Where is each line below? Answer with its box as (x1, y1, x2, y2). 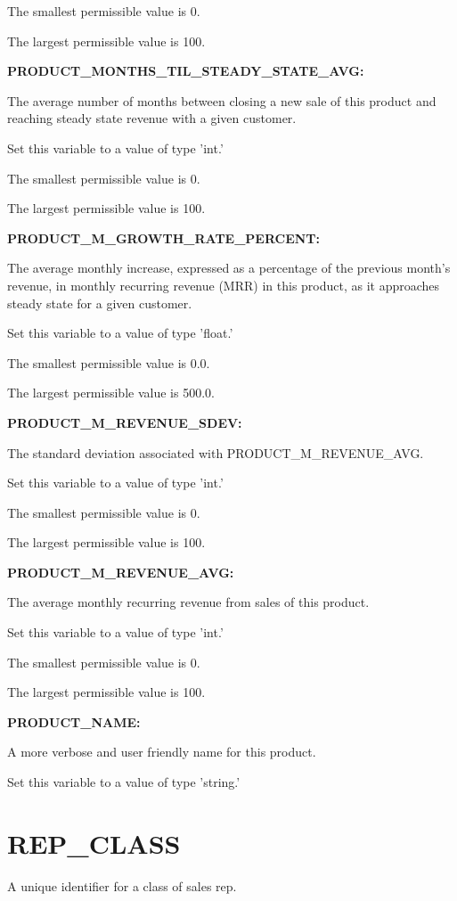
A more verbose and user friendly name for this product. (7, 742, 316, 761)
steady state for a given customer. (7, 293, 192, 312)
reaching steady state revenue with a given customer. (7, 109, 297, 127)
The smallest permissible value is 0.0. (7, 353, 210, 372)
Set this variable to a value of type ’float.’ (7, 324, 233, 342)
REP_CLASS (7, 824, 181, 861)
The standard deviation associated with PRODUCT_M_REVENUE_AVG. (7, 443, 424, 462)
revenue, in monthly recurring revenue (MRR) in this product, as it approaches (7, 275, 440, 294)
